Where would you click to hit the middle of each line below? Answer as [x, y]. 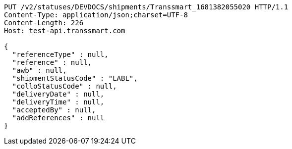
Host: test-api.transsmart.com [65, 31]
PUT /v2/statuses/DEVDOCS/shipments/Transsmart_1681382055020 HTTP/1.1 [146, 7]
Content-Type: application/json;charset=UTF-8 [96, 15]
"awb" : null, [39, 70]
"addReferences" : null [58, 118]
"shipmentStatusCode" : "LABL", [75, 78]
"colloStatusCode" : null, [64, 86]
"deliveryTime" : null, [58, 102]
